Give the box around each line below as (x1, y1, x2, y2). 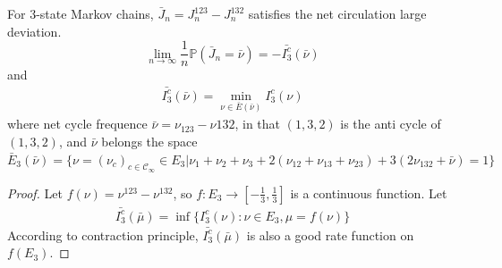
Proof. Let (7, 183, 63, 202)
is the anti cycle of (340, 114, 441, 133)
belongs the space (101, 132, 198, 151)
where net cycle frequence (7, 114, 148, 133)
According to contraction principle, (7, 225, 199, 244)
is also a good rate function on (246, 225, 414, 244)
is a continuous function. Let (290, 183, 447, 202)
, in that (234, 114, 281, 133)
